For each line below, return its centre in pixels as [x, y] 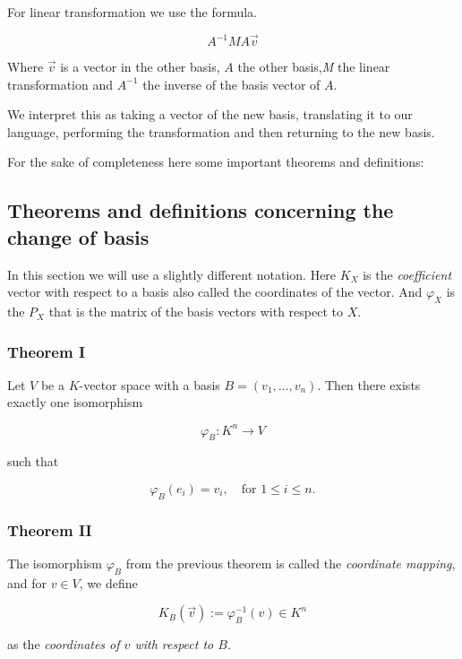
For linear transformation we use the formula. [133, 12]
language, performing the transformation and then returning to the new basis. [221, 131]
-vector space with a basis [150, 384]
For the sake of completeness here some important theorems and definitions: [216, 162]
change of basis [78, 236]
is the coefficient [407, 274]
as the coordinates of [64, 644]
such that [33, 461]
